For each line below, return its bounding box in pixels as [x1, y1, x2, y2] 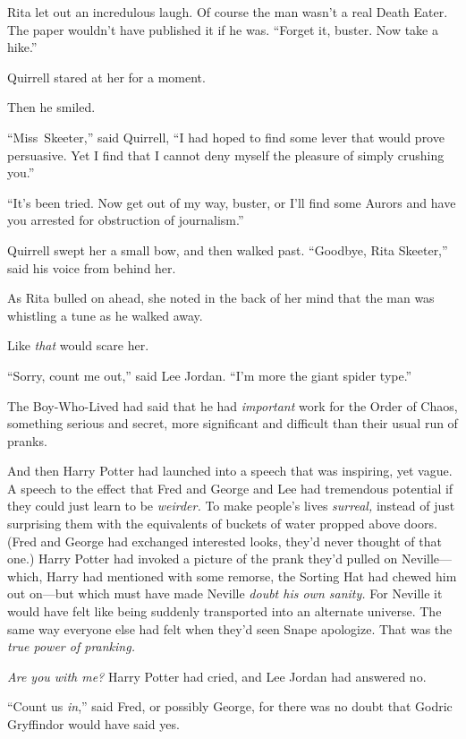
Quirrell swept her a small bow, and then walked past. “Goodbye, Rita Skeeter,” [7, 240, 448, 259]
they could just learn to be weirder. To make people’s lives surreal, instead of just [7, 496, 455, 515]
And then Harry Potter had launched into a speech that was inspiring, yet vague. [7, 461, 453, 480]
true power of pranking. [7, 637, 135, 656]
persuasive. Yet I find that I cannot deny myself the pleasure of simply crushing [7, 145, 445, 164]
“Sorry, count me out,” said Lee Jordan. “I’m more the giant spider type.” [7, 365, 412, 384]
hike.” [7, 38, 38, 56]
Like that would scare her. [7, 336, 149, 355]
